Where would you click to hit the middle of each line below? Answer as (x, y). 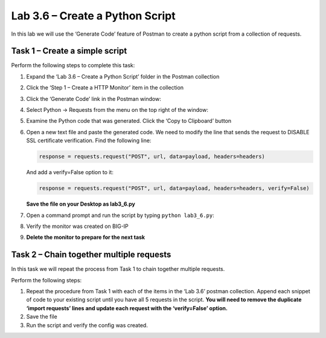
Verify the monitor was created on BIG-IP (78, 226)
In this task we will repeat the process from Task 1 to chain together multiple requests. (118, 269)
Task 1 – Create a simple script (69, 51)
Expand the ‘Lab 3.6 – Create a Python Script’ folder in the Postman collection (123, 76)
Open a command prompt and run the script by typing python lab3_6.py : (120, 215)
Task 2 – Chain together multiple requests (91, 255)
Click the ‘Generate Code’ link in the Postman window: (94, 99)
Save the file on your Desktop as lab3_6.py (81, 204)
